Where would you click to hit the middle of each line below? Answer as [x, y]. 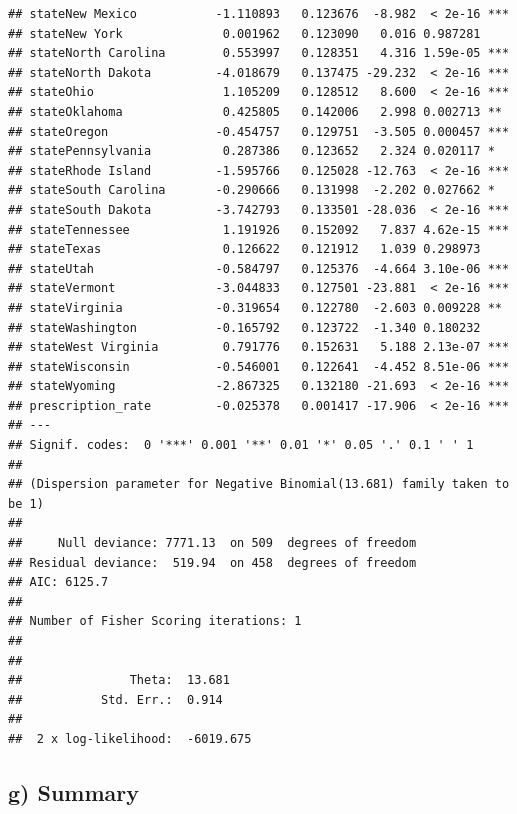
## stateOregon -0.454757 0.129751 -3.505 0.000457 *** [259, 131]
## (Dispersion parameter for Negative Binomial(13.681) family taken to [259, 484]
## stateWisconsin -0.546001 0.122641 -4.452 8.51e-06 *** [259, 366]
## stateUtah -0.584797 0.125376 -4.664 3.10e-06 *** [259, 268]
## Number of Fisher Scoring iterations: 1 [155, 621]
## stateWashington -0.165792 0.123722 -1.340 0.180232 [244, 327]
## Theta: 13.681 [119, 680]
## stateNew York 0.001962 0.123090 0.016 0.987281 [244, 33]
